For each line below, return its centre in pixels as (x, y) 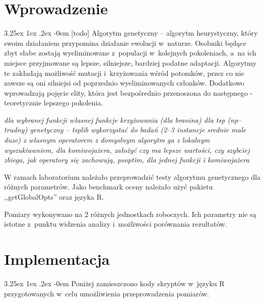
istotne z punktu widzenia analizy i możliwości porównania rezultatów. (116, 224)
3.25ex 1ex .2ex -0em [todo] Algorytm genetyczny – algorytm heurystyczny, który (131, 33)
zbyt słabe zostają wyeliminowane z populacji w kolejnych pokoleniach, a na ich (130, 53)
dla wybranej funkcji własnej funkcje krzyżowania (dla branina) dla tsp (115, 119)
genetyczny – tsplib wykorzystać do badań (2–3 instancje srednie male (138, 130)
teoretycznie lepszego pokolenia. (54, 103)
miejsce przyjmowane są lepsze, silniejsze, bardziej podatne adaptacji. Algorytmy (130, 62)
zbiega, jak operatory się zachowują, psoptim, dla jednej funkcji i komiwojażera (127, 160)
